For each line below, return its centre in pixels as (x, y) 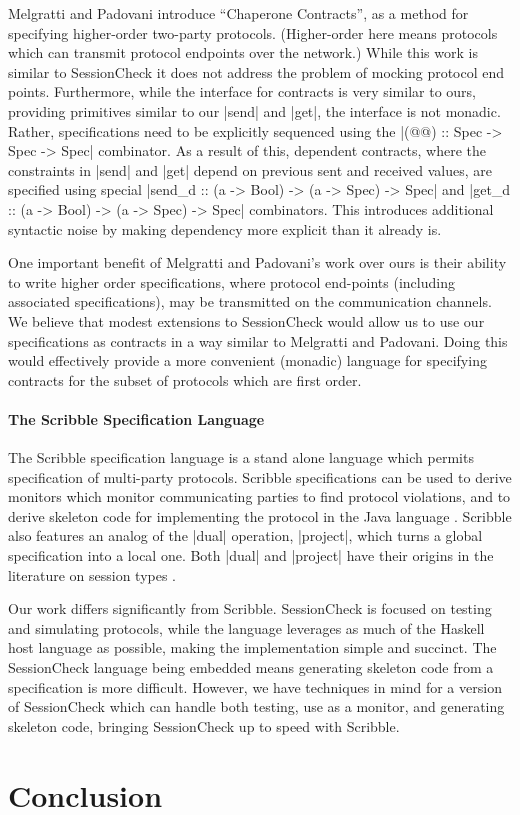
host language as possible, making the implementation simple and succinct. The (252, 647)
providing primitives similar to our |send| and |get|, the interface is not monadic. (254, 110)
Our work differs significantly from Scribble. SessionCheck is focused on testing (250, 608)
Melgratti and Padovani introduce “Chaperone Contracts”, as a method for (238, 13)
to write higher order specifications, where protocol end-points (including (231, 281)
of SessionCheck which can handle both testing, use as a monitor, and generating (256, 706)
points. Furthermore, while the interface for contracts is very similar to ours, (242, 91)
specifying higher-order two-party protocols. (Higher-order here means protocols (253, 32)
